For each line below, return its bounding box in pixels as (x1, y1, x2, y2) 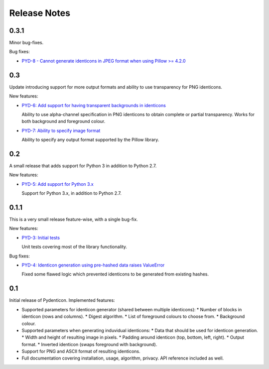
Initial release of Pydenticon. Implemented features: (9, 297, 115, 303)
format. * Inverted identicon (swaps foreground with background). (21, 341, 157, 347)
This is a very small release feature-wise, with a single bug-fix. (9, 217, 138, 223)
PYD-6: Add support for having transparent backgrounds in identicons (21, 102, 166, 108)
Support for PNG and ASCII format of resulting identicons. (21, 349, 140, 355)
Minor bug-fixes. (9, 40, 44, 46)
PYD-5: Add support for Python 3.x (21, 181, 94, 187)
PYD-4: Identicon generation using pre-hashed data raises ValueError (21, 262, 165, 268)
